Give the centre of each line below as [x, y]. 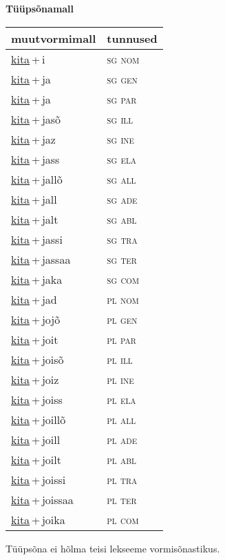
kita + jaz [33, 139]
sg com [123, 279]
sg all [121, 179]
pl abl [121, 459]
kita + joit [35, 339]
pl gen [122, 319]
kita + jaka [37, 279]
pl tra [122, 479]
